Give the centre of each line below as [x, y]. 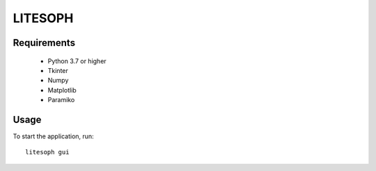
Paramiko [61, 100]
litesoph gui [47, 152]
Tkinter [58, 70]
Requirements [44, 43]
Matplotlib [62, 90]
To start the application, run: [53, 136]
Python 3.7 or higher [77, 61]
